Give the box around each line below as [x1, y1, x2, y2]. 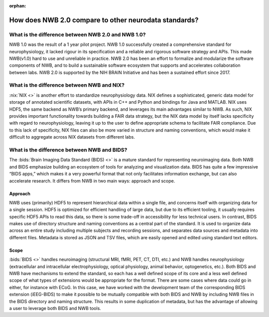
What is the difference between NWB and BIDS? [9, 146, 128, 153]
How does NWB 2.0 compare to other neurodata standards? [9, 15, 199, 24]
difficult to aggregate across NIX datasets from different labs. [9, 134, 135, 140]
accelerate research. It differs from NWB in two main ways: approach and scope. [9, 177, 175, 184]
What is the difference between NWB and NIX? [9, 82, 125, 89]
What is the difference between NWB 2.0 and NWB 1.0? [9, 31, 146, 38]
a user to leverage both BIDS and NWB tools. [9, 305, 102, 311]
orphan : [9, 3, 26, 8]
